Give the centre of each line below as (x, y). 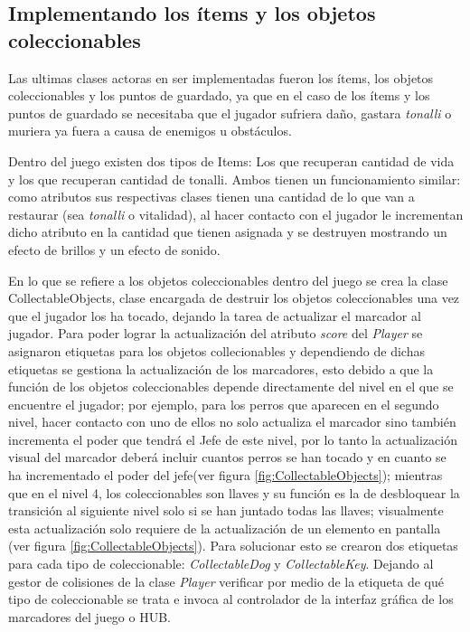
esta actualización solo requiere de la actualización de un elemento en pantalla (225, 528)
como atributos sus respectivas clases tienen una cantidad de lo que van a (211, 197)
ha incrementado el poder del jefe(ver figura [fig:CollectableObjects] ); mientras (226, 475)
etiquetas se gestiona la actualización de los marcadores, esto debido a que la (221, 368)
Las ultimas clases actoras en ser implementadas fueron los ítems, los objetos (221, 77)
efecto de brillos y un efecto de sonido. (114, 249)
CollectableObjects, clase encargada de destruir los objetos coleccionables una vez (234, 298)
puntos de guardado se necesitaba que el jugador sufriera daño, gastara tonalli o (230, 113)
